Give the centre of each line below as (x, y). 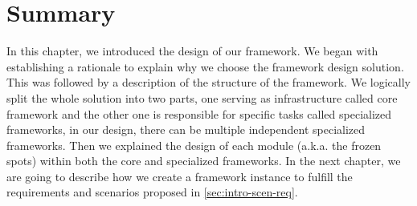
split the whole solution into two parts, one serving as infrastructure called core (202, 97)
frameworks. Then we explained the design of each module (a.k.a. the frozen (194, 145)
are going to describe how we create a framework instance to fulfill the (180, 176)
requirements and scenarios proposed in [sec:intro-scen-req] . (152, 192)
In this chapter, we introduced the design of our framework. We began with (192, 51)
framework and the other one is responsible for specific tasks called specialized (199, 113)
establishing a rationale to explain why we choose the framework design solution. (205, 66)
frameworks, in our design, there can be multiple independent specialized (186, 129)
